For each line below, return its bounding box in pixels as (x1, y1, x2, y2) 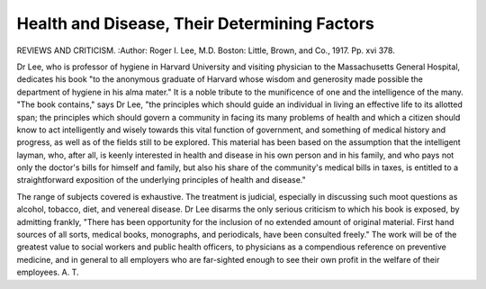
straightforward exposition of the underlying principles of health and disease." (16, 175, 306, 185)
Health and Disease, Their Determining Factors (16, 14, 375, 33)
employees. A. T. (16, 266, 80, 278)
